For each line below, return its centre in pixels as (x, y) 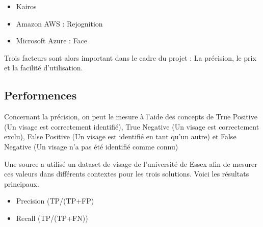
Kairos (26, 6)
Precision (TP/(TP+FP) (55, 201)
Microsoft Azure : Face (51, 41)
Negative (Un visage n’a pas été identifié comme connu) (91, 146)
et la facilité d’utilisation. (44, 68)
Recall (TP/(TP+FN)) (52, 218)
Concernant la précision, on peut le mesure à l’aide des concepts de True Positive (131, 117)
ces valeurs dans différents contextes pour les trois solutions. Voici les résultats (127, 174)
